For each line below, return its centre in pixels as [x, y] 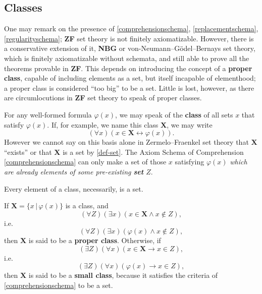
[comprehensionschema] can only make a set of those [85, 162]
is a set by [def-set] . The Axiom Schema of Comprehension [153, 152]
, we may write [190, 124]
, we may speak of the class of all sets [174, 114]
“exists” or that [28, 152]
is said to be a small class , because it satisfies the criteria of [123, 275]
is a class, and [87, 205]
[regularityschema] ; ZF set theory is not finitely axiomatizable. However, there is [129, 38]
